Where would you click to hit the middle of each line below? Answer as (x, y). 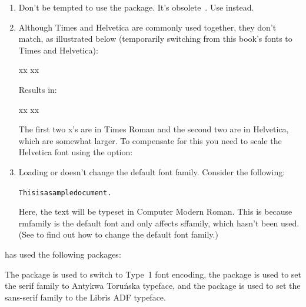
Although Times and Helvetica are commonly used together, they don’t (147, 27)
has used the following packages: (63, 254)
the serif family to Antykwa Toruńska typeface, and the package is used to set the (153, 286)
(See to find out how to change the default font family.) (118, 234)
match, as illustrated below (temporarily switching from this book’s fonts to (155, 39)
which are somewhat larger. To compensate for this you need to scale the (150, 140)
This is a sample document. (65, 193)
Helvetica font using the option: (76, 152)
